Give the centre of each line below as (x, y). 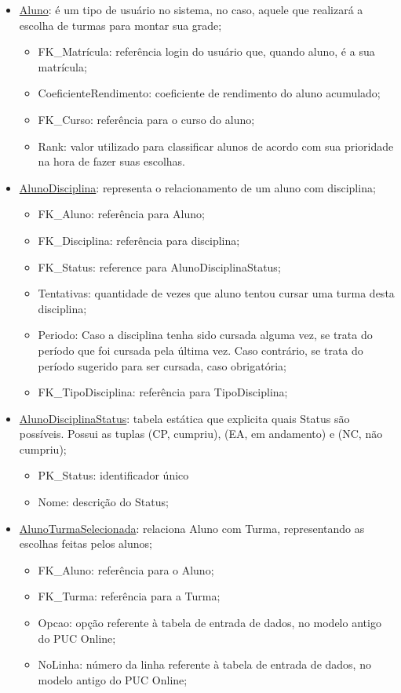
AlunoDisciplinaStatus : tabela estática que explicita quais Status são (184, 418)
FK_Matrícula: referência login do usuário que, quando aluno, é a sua (206, 51)
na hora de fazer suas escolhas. (112, 161)
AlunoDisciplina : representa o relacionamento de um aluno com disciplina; (197, 187)
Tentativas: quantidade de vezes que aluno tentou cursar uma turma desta (216, 293)
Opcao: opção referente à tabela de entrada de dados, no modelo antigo (210, 623)
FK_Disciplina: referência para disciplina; (139, 240)
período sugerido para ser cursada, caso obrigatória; (162, 365)
